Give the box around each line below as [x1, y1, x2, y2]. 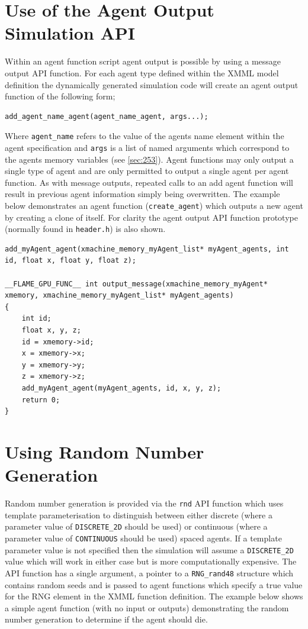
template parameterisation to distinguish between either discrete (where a [5, 508, 272, 521]
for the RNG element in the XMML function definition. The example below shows [5, 590, 303, 602]
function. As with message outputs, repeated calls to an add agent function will [5, 176, 293, 188]
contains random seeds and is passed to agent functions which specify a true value [5, 578, 303, 591]
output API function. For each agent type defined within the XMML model [5, 66, 279, 79]
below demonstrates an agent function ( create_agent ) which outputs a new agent [5, 199, 303, 211]
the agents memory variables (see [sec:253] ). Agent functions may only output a [5, 153, 294, 165]
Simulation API [5, 21, 135, 45]
